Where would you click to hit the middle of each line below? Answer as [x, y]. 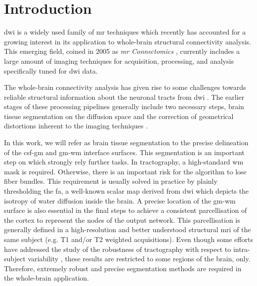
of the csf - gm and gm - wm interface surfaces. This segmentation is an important [124, 152]
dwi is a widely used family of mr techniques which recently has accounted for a [125, 32]
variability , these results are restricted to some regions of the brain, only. [139, 259]
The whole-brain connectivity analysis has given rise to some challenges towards [125, 87]
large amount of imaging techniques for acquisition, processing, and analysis [119, 61]
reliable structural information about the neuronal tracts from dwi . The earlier [124, 97]
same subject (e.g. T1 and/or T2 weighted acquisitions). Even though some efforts [128, 239]
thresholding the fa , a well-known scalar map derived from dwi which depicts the [127, 191]
